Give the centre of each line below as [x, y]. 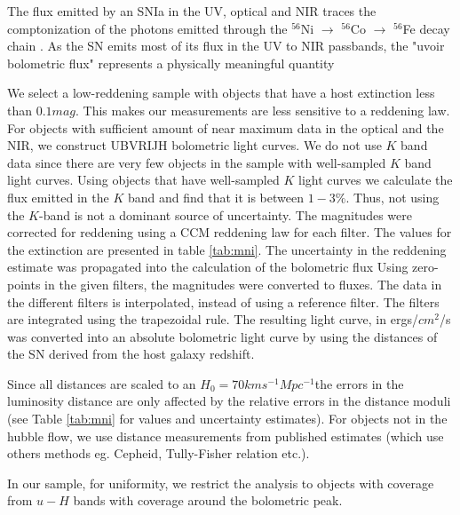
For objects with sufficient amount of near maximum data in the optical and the [226, 127]
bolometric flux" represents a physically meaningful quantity [171, 63]
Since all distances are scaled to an [102, 383]
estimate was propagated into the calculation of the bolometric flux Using [208, 267]
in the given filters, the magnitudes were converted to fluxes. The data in [243, 284]
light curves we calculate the [375, 180]
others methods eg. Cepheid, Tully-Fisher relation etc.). [159, 453]
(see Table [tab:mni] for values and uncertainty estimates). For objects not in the [227, 419]
